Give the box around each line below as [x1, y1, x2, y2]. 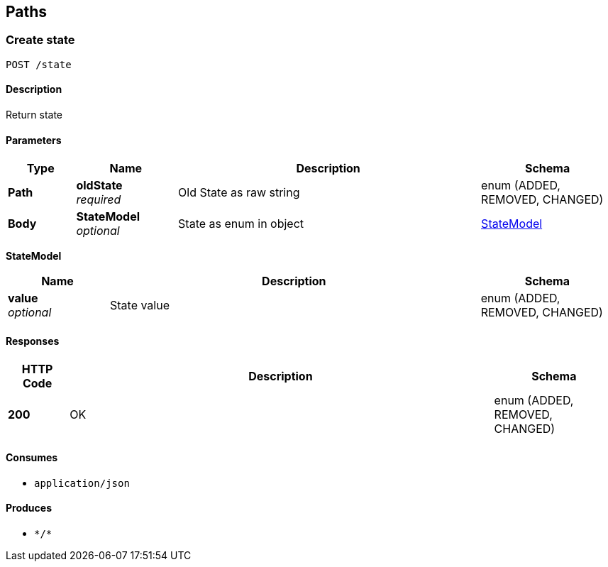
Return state [6, 109, 63, 121]
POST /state [6, 58, 72, 70]
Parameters [6, 133, 62, 146]
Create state [6, 33, 75, 48]
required [76, 192, 121, 207]
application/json [34, 477, 130, 489]
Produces [6, 502, 52, 514]
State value [109, 298, 170, 313]
